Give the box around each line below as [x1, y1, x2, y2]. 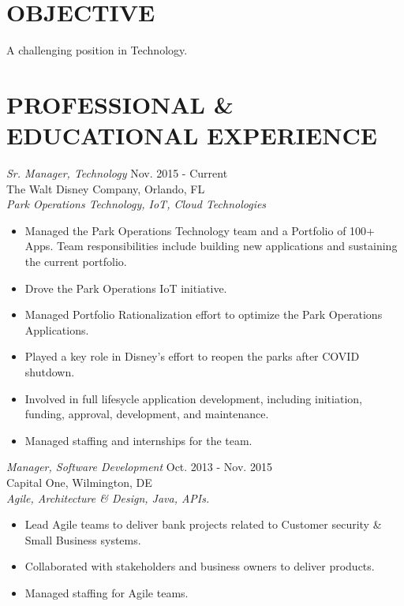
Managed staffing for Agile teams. [24, 584, 189, 600]
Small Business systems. [24, 531, 141, 548]
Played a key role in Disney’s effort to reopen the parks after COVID [24, 348, 360, 365]
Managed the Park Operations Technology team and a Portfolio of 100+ [24, 222, 375, 238]
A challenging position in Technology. [6, 42, 188, 58]
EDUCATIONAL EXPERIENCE [6, 119, 377, 151]
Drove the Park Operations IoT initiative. [24, 279, 227, 296]
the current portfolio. [24, 253, 127, 269]
